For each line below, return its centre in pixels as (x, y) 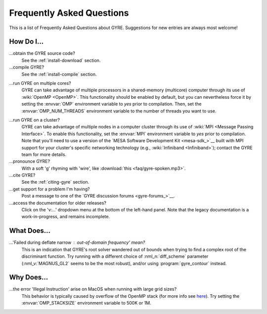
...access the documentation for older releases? (58, 203)
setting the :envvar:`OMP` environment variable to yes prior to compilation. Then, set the (111, 104)
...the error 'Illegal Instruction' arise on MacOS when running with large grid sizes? (93, 289)
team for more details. (44, 154)
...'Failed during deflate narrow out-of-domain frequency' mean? (77, 242)
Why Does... (29, 277)
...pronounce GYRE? (30, 161)
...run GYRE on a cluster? (35, 120)
